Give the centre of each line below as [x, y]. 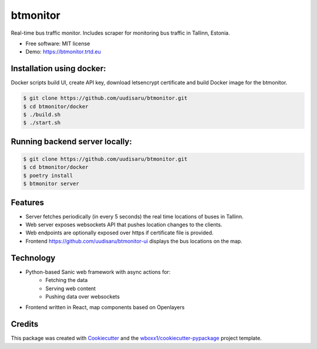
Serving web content [71, 288]
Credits [25, 324]
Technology [33, 258]
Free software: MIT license [58, 43]
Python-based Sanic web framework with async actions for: [98, 272]
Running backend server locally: [71, 141]
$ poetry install [48, 175]
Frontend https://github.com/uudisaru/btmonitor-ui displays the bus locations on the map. [134, 241]
